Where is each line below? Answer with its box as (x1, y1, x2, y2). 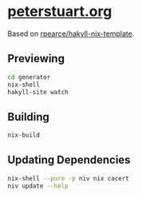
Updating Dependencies (7, 153, 131, 167)
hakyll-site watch (7, 88, 69, 96)
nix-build (7, 131, 41, 140)
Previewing (7, 52, 65, 65)
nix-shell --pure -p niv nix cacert (7, 174, 129, 182)
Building (7, 110, 49, 124)
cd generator (7, 73, 51, 81)
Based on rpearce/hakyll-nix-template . (7, 29, 135, 38)
